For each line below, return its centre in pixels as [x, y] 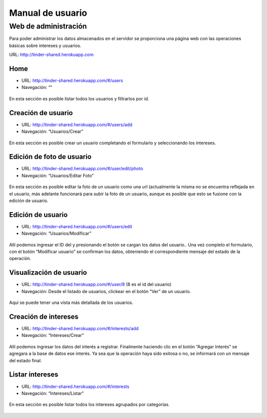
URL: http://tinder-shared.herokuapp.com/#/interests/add [80, 329]
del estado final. [25, 360]
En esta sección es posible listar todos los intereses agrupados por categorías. [89, 405]
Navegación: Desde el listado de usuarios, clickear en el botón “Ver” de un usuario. [106, 291]
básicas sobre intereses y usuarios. [45, 45]
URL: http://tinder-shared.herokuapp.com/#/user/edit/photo [82, 168]
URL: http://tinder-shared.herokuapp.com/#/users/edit [77, 226]
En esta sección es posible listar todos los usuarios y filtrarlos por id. [79, 98]
